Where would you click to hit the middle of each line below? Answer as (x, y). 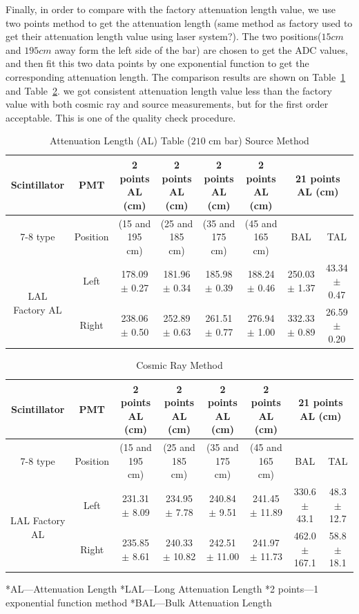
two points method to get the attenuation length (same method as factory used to (179, 22)
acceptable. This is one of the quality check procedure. (121, 117)
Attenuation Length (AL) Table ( (120, 141)
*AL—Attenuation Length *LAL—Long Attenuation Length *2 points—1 (162, 589)
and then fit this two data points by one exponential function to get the (157, 63)
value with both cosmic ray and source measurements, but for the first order (167, 104)
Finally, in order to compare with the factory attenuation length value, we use (171, 9)
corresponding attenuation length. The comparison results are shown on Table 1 (176, 76)
